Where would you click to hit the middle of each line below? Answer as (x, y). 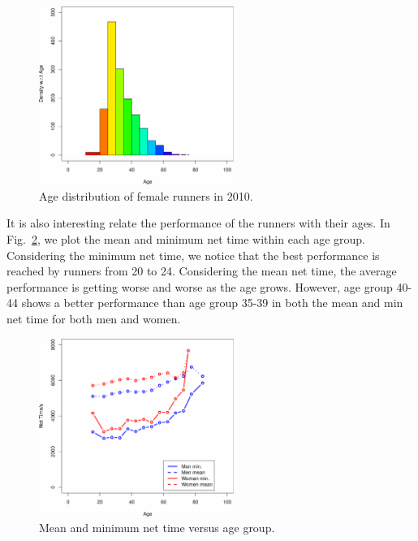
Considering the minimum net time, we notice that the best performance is (193, 255)
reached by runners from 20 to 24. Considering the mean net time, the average (202, 271)
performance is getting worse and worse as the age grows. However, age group (200, 286)
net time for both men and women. (94, 318)
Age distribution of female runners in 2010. (146, 195)
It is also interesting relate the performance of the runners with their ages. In (198, 223)
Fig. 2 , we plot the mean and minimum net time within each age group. (186, 238)
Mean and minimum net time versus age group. (157, 528)
